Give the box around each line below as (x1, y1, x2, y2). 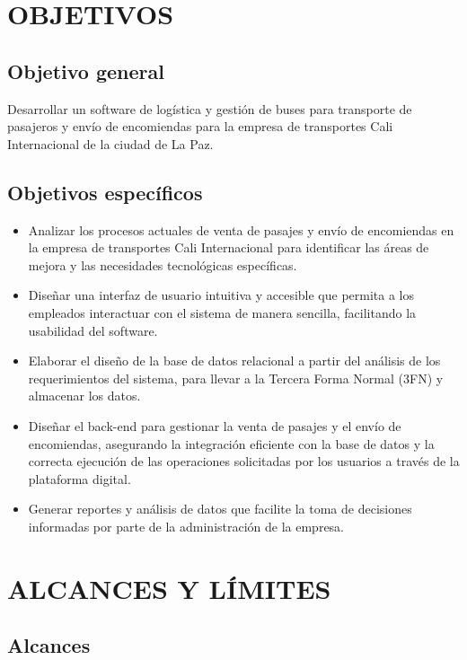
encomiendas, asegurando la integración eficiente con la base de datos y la (28, 434, 435, 453)
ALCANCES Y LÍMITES (7, 569, 331, 606)
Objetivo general (7, 57, 164, 84)
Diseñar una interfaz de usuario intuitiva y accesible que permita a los (28, 286, 415, 304)
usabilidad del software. (28, 321, 158, 339)
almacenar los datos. (28, 386, 141, 405)
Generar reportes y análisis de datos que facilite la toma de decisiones (28, 499, 412, 518)
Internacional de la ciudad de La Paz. (7, 134, 214, 153)
